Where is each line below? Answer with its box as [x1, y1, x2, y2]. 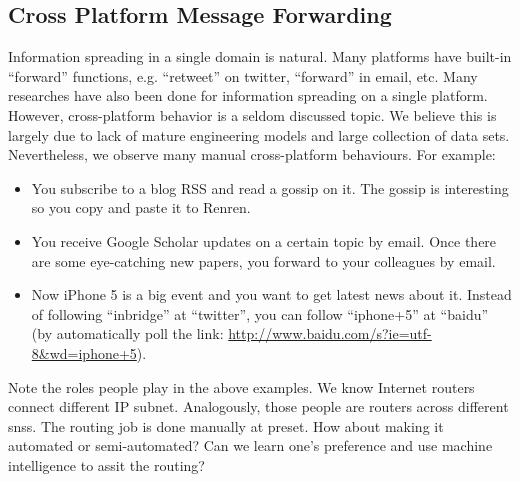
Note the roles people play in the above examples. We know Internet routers [8, 376, 475, 397]
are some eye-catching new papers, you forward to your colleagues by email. [31, 250, 496, 271]
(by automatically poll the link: [31, 323, 224, 344]
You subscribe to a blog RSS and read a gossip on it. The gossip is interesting [31, 177, 509, 198]
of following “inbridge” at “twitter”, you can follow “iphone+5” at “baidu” [31, 303, 489, 324]
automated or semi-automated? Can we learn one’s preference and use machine [8, 435, 493, 456]
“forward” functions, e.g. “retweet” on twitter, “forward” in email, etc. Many [8, 65, 478, 86]
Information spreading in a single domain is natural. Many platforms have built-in [8, 46, 512, 67]
